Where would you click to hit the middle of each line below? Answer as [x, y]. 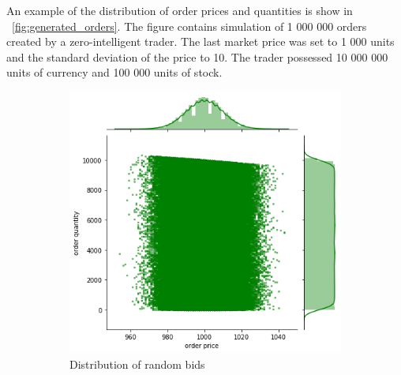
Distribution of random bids [137, 364]
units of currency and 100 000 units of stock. [114, 72]
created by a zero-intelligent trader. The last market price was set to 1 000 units [200, 41]
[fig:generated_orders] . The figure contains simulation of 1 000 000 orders [189, 26]
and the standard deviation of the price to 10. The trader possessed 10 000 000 [197, 56]
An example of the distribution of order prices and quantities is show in [180, 10]
